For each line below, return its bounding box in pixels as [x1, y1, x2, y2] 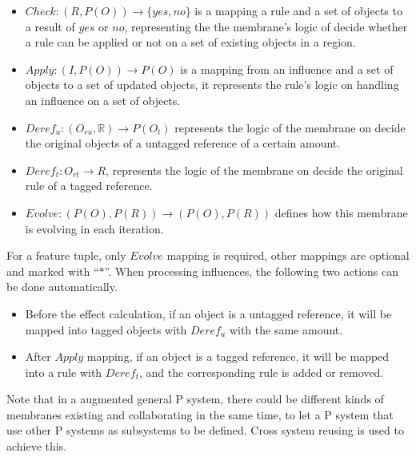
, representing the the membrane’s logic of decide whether [124, 18, 408, 34]
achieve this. [6, 438, 67, 455]
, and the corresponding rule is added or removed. [138, 363, 384, 380]
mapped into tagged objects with [25, 321, 187, 338]
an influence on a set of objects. [25, 91, 181, 108]
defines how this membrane [274, 204, 408, 220]
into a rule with [25, 363, 102, 380]
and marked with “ [6, 262, 99, 279]
